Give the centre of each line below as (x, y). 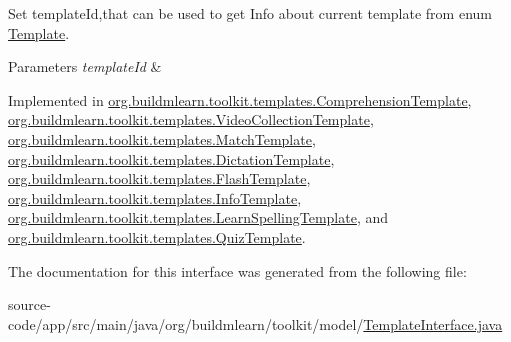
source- (29, 304)
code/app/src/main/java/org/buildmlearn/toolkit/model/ (186, 323)
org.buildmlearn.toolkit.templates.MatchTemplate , (162, 138)
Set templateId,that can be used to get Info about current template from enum (250, 13)
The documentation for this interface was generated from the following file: (237, 270)
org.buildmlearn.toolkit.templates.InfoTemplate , (155, 197)
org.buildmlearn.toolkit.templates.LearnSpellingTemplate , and (198, 217)
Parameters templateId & (85, 66)
